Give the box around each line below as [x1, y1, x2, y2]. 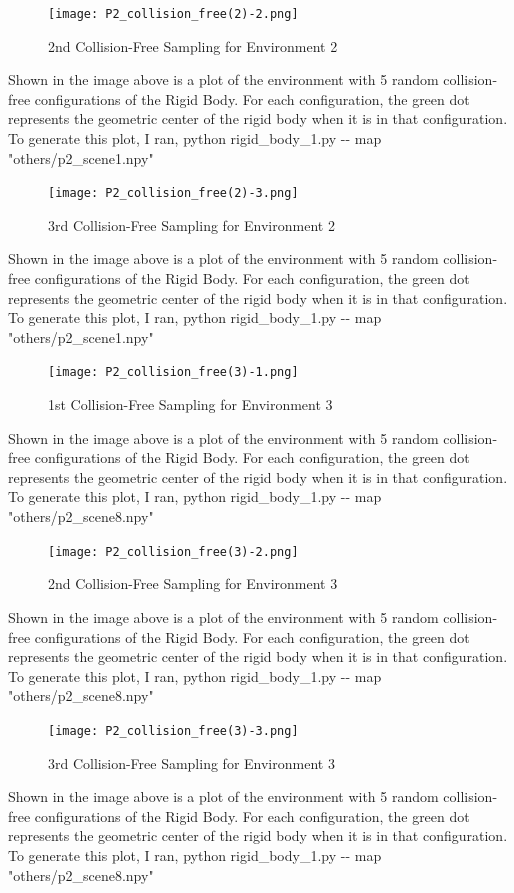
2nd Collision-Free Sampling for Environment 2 [48, 35, 338, 56]
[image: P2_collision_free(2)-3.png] [48, 186, 299, 201]
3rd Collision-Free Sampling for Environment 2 [48, 214, 335, 235]
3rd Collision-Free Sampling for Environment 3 [48, 752, 335, 773]
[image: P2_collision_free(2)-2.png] [48, 7, 299, 21]
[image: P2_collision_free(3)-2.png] [48, 544, 299, 559]
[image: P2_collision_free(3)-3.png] [48, 723, 299, 738]
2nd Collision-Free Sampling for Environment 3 [48, 573, 338, 594]
